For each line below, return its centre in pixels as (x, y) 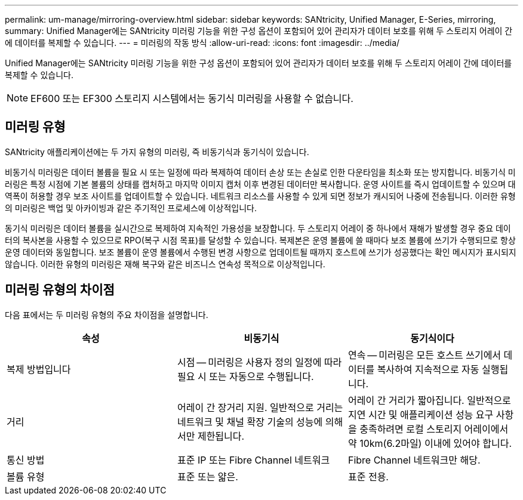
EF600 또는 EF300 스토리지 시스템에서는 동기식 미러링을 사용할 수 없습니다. (192, 98)
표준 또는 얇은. (207, 476)
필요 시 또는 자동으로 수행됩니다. (245, 376)
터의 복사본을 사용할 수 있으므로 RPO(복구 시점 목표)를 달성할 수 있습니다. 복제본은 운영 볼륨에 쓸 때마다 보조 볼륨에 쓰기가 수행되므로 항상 (260, 240)
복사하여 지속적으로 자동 (428, 369)
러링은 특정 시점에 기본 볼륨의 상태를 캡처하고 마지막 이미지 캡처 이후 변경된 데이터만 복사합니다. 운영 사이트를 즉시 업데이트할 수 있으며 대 (260, 184)
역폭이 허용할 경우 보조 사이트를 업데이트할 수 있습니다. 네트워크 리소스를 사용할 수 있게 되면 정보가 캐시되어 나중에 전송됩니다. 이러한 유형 (260, 196)
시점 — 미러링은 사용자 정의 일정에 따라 (259, 362)
